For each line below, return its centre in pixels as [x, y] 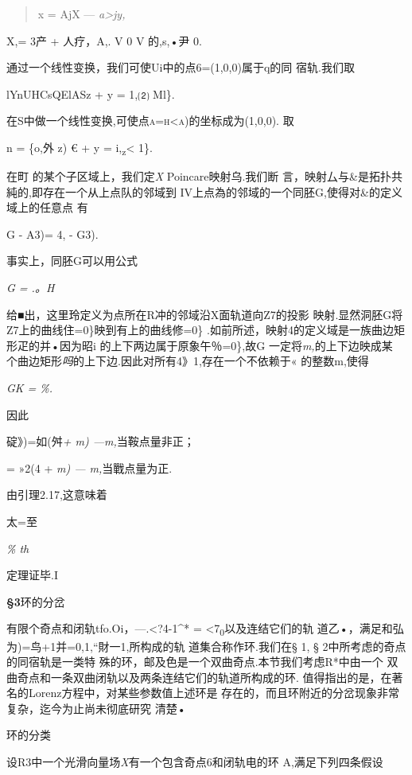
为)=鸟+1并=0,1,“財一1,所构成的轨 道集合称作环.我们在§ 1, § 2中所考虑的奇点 [206, 646]
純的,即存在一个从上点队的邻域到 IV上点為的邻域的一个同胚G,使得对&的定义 [204, 191]
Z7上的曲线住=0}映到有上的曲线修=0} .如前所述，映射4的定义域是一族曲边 [200, 330]
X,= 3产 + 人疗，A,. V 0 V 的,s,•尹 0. [104, 40]
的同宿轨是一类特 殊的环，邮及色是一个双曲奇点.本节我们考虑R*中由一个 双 [202, 662]
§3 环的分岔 [36, 601]
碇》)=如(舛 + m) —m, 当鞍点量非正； [101, 441]
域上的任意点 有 [47, 207]
